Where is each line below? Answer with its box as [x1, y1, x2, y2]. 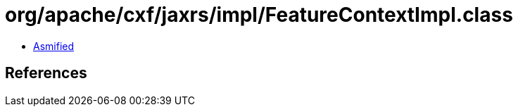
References [5, 64, 87, 82]
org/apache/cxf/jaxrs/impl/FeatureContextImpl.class [5, 3, 513, 27]
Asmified [33, 39, 75, 52]
